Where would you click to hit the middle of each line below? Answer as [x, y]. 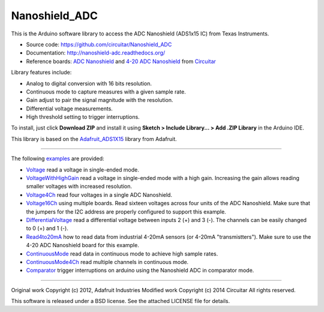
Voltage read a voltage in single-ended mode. [82, 169]
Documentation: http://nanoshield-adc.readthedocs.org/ [96, 53]
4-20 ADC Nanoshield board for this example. [82, 245]
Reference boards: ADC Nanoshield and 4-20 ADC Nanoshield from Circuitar [121, 61]
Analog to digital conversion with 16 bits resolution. [89, 83]
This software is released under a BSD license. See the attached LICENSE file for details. [121, 301]
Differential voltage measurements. [70, 109]
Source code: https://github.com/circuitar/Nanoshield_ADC [99, 44]
